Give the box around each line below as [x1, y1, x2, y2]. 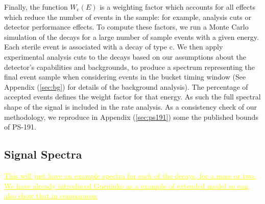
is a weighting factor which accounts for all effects [100, 2, 255, 12]
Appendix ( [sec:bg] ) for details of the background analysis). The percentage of [4, 81, 248, 92]
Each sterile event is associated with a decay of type [4, 41, 167, 52]
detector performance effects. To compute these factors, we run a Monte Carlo [4, 21, 249, 32]
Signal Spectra [4, 146, 82, 162]
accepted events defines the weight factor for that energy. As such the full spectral [4, 91, 261, 102]
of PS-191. [4, 121, 36, 132]
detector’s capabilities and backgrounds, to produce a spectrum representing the [4, 61, 255, 72]
